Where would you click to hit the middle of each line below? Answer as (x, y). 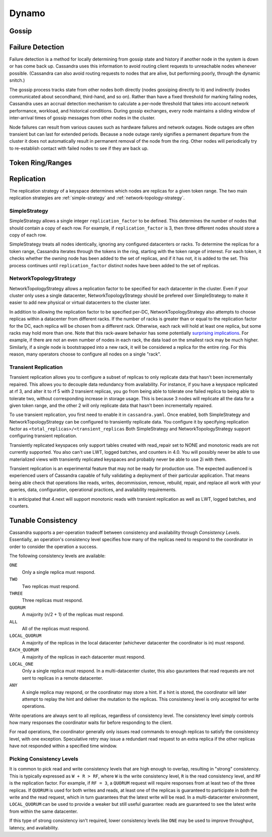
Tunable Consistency (43, 520)
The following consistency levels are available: (57, 556)
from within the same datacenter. (44, 811)
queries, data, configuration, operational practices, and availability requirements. (93, 490)
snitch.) (17, 80)
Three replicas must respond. (52, 601)
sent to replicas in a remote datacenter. (62, 678)
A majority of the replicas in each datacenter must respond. (84, 657)
